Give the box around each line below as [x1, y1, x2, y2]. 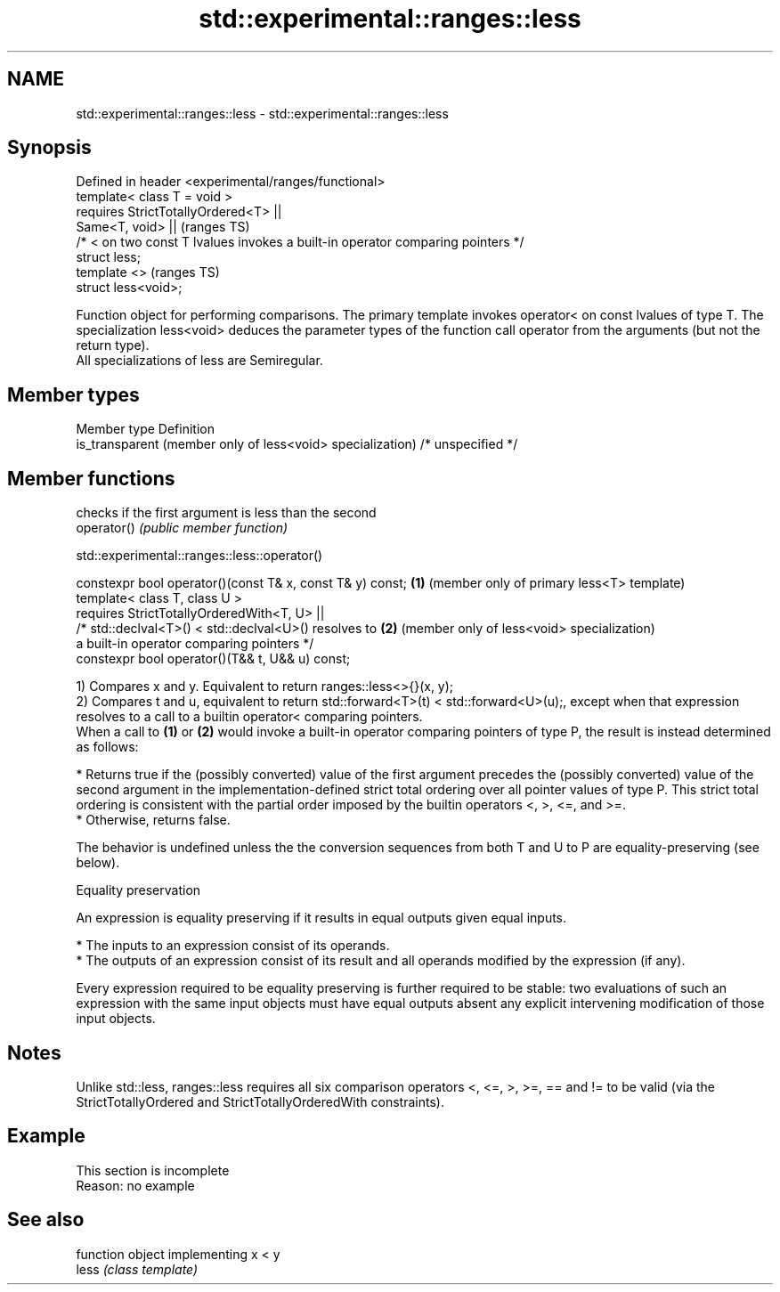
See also [7, 1208, 85, 1231]
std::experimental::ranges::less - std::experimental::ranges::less [76, 105, 449, 121]
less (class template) [76, 1261, 199, 1277]
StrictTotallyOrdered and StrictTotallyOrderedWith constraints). [76, 1093, 444, 1109]
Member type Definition [76, 421, 215, 437]
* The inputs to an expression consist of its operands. [76, 938, 390, 954]
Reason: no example [76, 1177, 195, 1193]
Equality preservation [76, 882, 201, 898]
